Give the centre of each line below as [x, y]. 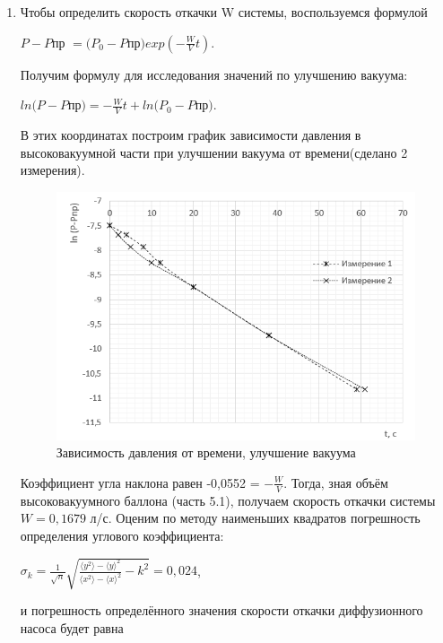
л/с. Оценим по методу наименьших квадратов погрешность [255, 518]
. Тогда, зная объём [336, 482]
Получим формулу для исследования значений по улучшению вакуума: [214, 74]
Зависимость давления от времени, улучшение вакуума [206, 452]
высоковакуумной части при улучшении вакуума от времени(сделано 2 [214, 152]
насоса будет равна [72, 627]
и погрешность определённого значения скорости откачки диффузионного [221, 610]
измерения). [52, 170]
